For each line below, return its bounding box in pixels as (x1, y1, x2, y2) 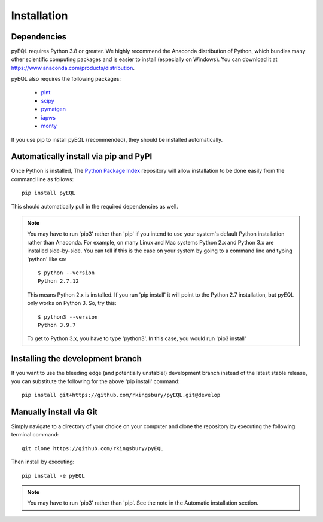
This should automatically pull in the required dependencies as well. (11, 203, 179, 210)
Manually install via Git (11, 407, 98, 417)
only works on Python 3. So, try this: (27, 300, 117, 307)
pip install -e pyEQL (22, 472, 85, 479)
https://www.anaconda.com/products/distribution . (11, 64, 135, 71)
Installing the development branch (11, 353, 142, 364)
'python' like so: (27, 255, 67, 262)
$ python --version (38, 270, 95, 276)
